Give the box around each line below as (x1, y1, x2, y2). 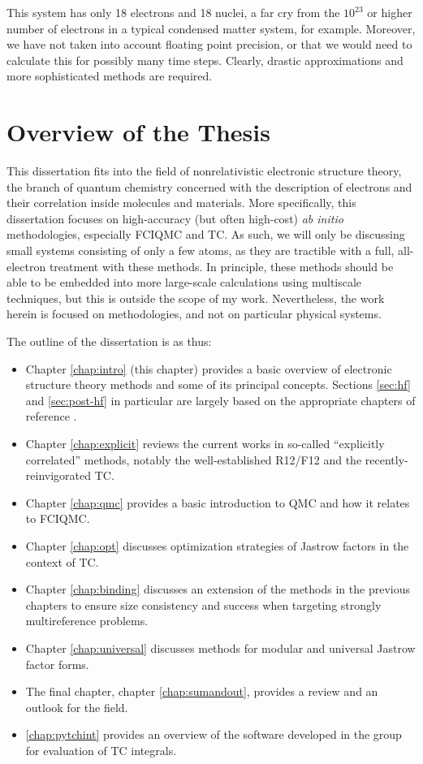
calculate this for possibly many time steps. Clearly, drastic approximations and (6, 51, 404, 68)
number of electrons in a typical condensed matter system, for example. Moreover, (6, 19, 416, 37)
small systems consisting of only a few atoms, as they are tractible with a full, (6, 242, 395, 259)
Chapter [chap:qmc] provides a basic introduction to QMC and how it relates (25, 494, 410, 511)
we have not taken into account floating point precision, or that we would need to (6, 36, 412, 53)
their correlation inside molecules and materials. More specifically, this (6, 194, 356, 211)
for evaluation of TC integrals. (25, 741, 177, 758)
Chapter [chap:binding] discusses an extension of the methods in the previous (25, 581, 410, 598)
